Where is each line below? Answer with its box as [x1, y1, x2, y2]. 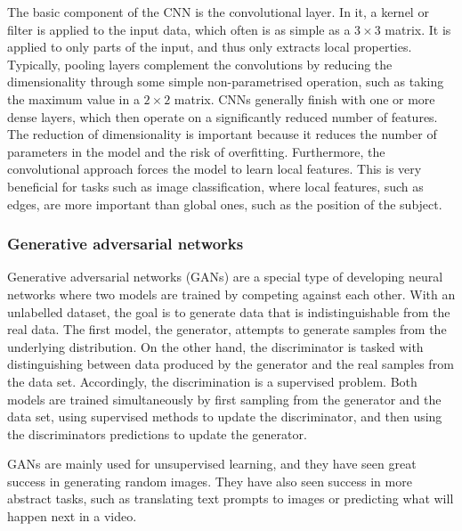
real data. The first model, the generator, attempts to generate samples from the [7, 320, 447, 339]
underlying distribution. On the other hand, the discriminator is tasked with [7, 337, 424, 355]
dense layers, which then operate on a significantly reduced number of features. [7, 107, 438, 126]
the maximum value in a [7, 89, 140, 108]
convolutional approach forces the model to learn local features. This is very [7, 159, 422, 178]
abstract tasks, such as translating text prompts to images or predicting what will [7, 489, 454, 508]
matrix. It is [385, 20, 451, 38]
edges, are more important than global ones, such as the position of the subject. [7, 194, 442, 213]
